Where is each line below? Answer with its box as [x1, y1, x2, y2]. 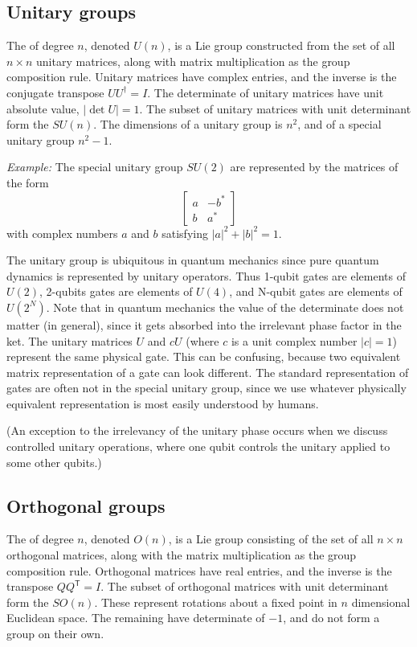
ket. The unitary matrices [6, 332, 133, 349]
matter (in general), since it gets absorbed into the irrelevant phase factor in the [6, 316, 402, 333]
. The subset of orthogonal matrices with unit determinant [100, 578, 389, 595]
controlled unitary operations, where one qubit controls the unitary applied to [6, 438, 390, 455]
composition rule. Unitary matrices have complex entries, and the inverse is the [6, 68, 397, 85]
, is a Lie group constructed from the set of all [167, 37, 395, 54]
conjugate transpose [6, 84, 104, 100]
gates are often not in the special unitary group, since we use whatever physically [6, 379, 407, 396]
